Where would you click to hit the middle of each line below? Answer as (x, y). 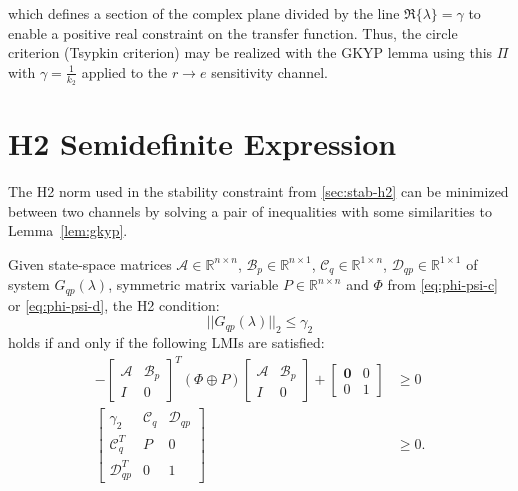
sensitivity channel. (269, 71)
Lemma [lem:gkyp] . (68, 230)
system (29, 284)
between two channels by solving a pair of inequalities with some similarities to (250, 210)
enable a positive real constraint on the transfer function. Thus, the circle (233, 32)
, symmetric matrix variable (193, 284)
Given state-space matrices (90, 263)
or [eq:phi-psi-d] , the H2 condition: (114, 304)
